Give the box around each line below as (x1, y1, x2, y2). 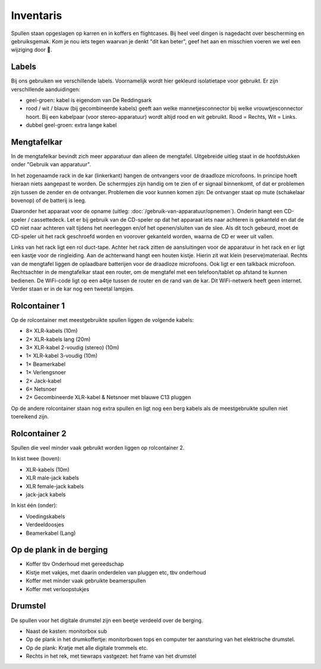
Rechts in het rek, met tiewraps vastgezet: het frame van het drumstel (26, 652, 197, 659)
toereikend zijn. (11, 413, 49, 420)
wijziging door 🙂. (11, 46, 52, 53)
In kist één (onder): (11, 502, 58, 509)
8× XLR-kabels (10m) (26, 327, 78, 334)
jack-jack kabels (26, 491, 66, 498)
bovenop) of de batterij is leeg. (11, 197, 86, 204)
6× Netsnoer (26, 385, 57, 392)
